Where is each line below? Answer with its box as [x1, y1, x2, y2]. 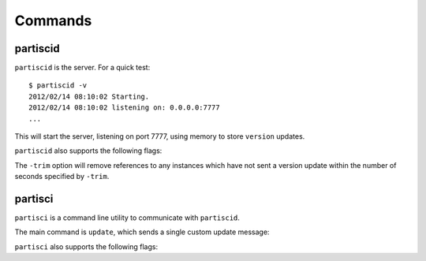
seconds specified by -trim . [14, 172, 110, 181]
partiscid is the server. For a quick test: [14, 63, 151, 73]
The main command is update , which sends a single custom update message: [14, 227, 270, 237]
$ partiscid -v [28, 81, 88, 90]
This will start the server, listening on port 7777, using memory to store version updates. [14, 132, 305, 141]
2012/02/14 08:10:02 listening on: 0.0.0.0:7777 [28, 103, 220, 112]
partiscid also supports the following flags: [14, 146, 163, 155]
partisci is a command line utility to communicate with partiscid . [14, 213, 241, 222]
